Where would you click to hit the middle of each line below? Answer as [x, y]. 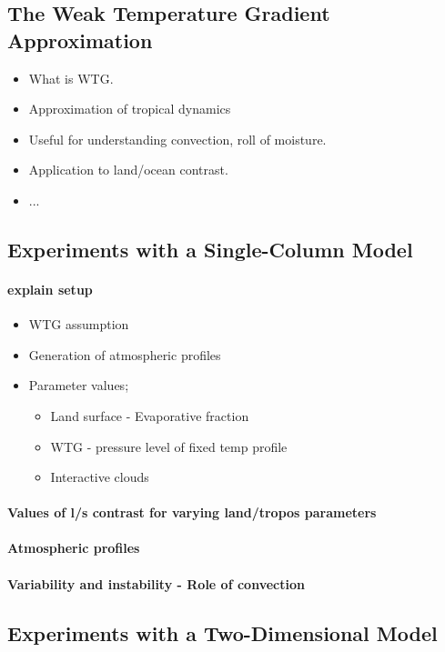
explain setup [50, 289]
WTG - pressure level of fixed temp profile [169, 446]
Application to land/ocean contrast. [128, 170]
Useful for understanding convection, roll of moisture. [177, 139]
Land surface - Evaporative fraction [150, 415]
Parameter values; [79, 385]
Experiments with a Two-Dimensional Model [222, 632]
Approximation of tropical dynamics [130, 109]
